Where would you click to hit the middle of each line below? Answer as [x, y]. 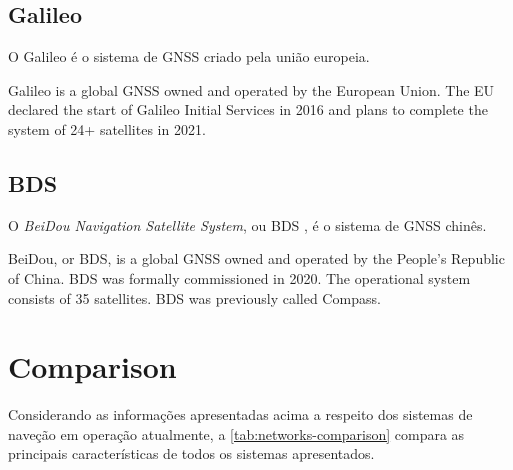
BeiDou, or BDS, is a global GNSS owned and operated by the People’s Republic [256, 258]
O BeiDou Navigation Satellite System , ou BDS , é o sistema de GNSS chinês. [247, 224]
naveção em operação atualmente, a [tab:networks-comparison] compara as [236, 433]
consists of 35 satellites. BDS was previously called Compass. [194, 297]
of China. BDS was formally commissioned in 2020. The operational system [239, 277]
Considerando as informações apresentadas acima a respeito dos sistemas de [240, 414]
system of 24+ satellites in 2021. [107, 128]
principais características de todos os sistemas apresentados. [191, 453]
